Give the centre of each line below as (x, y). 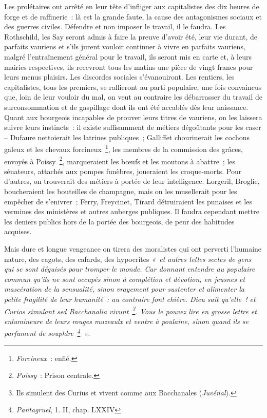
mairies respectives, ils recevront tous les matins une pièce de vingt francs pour (129, 66)
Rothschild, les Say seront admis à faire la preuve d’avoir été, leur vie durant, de (131, 36)
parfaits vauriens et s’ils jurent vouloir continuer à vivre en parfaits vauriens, (125, 46)
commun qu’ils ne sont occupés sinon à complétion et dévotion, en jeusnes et (125, 279)
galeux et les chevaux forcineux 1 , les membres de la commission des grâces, (123, 148)
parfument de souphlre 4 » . (47, 332)
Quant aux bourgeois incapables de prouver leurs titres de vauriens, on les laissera (133, 117)
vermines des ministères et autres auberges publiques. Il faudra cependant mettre (132, 211)
